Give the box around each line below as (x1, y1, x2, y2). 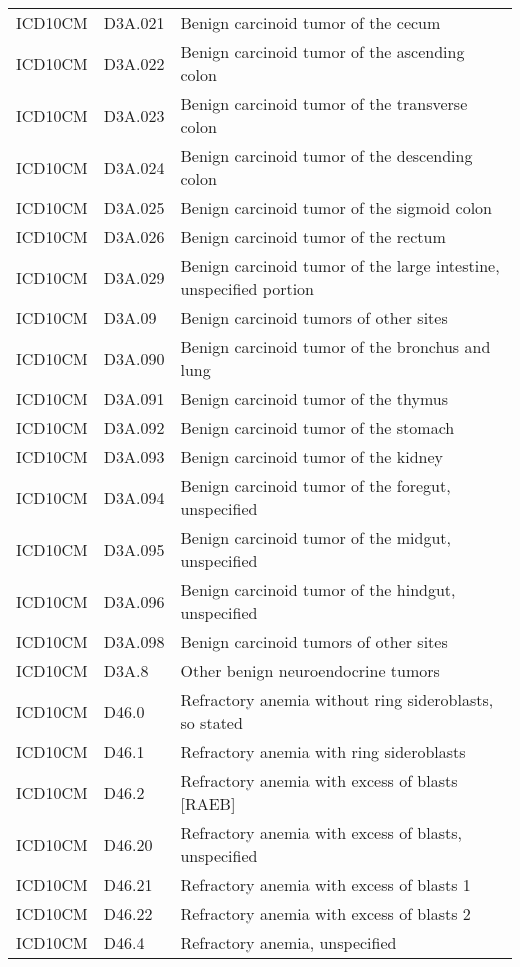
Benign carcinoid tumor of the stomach (180, 416, 455, 439)
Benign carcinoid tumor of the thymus (180, 387, 448, 410)
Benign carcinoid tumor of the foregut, (180, 474, 451, 497)
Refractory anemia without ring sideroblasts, (180, 688, 494, 711)
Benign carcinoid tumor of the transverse (180, 92, 468, 115)
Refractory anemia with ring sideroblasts (180, 740, 466, 763)
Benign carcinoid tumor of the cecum (180, 11, 441, 34)
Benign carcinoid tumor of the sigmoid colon (180, 196, 492, 219)
